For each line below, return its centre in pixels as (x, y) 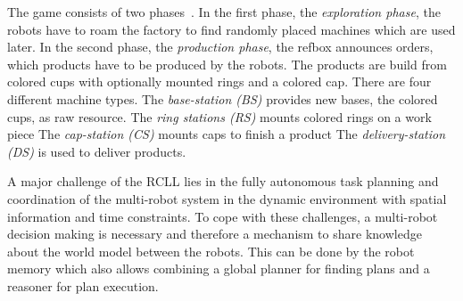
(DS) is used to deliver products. (97, 151)
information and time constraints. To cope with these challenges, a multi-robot (223, 216)
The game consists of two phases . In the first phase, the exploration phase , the (224, 12)
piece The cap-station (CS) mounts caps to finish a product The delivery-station (227, 134)
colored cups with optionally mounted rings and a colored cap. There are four (219, 81)
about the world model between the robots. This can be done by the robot (211, 251)
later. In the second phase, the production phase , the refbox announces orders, (220, 47)
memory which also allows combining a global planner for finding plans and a (219, 268)
